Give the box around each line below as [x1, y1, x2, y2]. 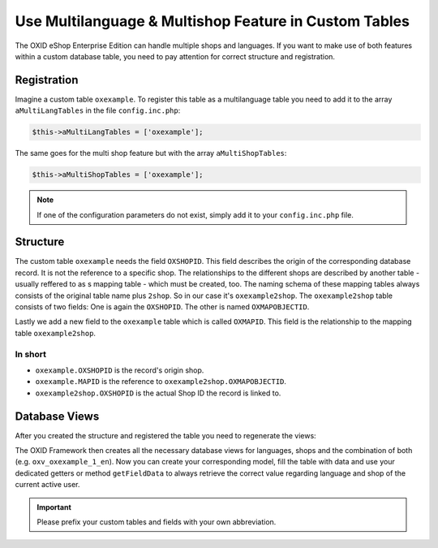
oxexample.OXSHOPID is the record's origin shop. [35, 365, 204, 375]
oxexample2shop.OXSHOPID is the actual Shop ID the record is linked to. [35, 388, 281, 398]
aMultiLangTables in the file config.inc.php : [15, 106, 181, 115]
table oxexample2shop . [15, 328, 97, 338]
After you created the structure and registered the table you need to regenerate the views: [15, 430, 316, 440]
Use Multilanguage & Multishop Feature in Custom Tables [15, 12, 410, 30]
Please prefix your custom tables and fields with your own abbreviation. [36, 516, 277, 527]
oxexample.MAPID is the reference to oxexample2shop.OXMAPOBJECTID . [35, 377, 287, 386]
